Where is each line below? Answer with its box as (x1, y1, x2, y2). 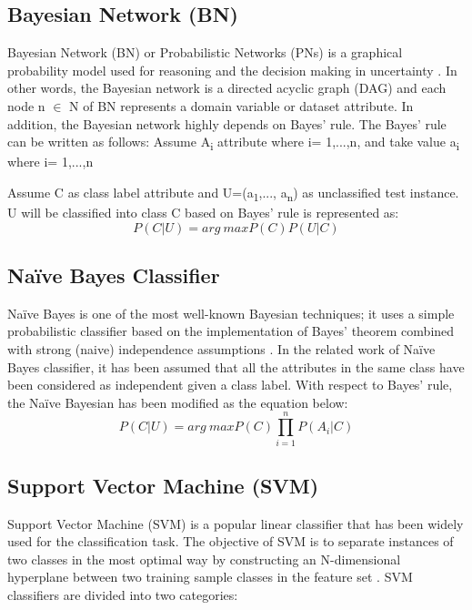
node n (7, 96, 45, 115)
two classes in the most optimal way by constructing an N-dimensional (7, 549, 401, 568)
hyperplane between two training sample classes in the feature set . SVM (7, 567, 413, 586)
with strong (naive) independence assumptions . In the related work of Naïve (7, 340, 436, 358)
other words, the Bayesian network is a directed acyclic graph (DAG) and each (7, 78, 447, 97)
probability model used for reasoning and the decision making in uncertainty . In (7, 60, 457, 79)
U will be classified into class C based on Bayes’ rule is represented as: (7, 203, 399, 222)
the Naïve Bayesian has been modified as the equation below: (7, 392, 348, 412)
